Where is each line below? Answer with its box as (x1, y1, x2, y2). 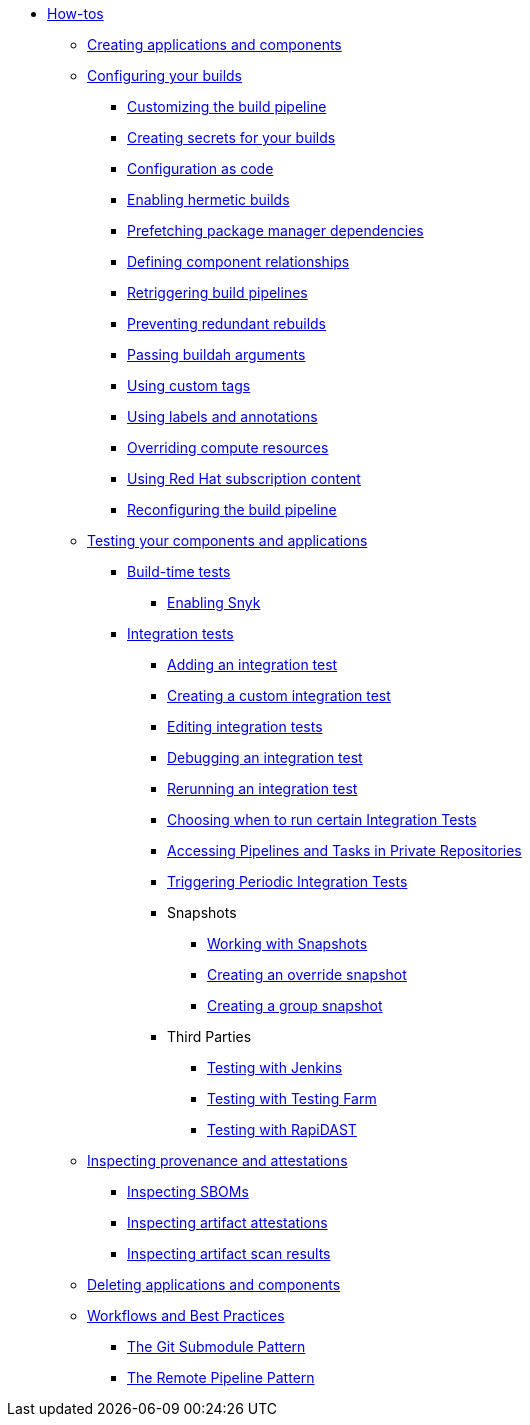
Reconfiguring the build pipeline (127, 501, 337, 518)
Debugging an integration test (167, 749, 363, 766)
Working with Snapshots (207, 935, 368, 952)
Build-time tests (127, 563, 231, 580)
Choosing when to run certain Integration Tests (167, 811, 477, 828)
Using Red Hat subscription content (127, 470, 361, 487)
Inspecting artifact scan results (127, 1245, 331, 1262)
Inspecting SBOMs (127, 1183, 249, 1200)
